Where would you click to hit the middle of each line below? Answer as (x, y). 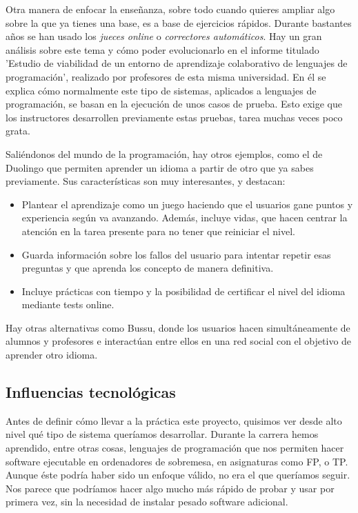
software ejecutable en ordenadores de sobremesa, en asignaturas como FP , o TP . (177, 461)
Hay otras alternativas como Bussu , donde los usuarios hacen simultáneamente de (178, 327)
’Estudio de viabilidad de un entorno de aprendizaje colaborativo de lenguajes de (177, 63)
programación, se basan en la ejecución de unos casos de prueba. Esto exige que (174, 104)
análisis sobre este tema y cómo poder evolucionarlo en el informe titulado (162, 49)
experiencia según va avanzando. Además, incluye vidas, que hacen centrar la (185, 218)
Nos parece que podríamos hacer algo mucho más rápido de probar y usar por (170, 488)
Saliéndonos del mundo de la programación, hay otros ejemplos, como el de (164, 153)
